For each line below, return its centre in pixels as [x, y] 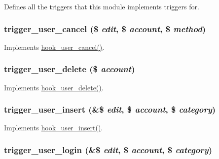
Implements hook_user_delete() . [54, 87]
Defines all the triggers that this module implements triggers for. [102, 6]
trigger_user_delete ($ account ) [70, 69]
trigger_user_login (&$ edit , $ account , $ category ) [108, 149]
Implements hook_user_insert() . [54, 128]
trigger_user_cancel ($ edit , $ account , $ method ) [105, 28]
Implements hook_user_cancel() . [54, 47]
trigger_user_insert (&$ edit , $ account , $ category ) [110, 109]
